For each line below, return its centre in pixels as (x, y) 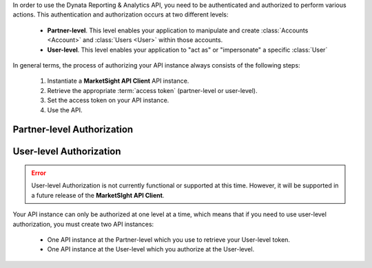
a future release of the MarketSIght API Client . (98, 195)
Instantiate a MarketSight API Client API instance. (118, 81)
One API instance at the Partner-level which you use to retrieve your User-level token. (169, 239)
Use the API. (65, 110)
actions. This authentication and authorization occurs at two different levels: (121, 14)
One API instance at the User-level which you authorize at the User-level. (151, 249)
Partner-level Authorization (73, 130)
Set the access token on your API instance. (108, 101)
